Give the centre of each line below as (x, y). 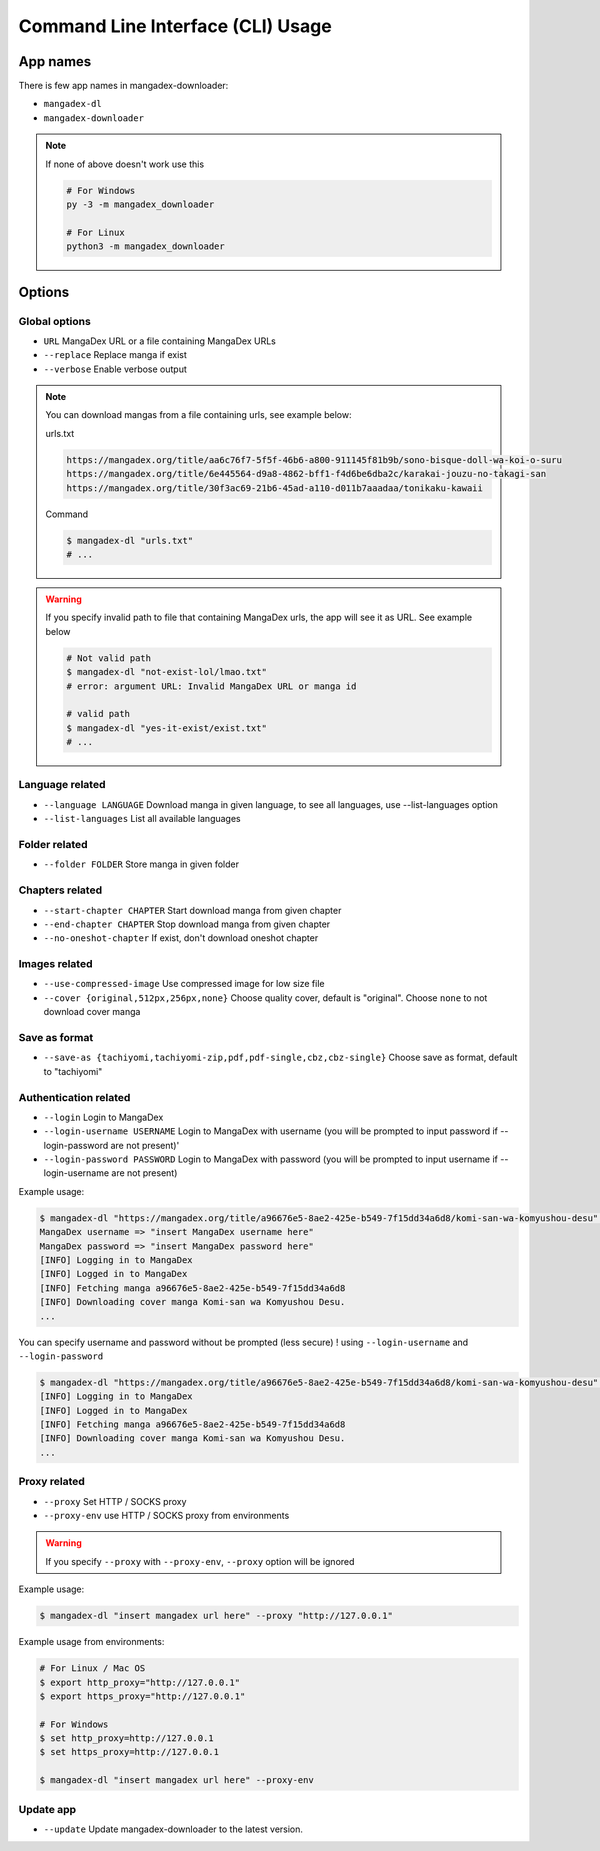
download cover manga (92, 1012)
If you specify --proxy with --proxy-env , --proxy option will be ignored (200, 1561)
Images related (55, 964)
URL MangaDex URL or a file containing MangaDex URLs (160, 341)
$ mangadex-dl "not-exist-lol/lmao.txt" (166, 672)
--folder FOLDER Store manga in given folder (141, 864)
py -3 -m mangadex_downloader (140, 204)
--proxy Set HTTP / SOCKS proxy (115, 1501)
